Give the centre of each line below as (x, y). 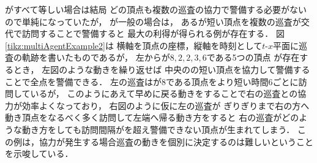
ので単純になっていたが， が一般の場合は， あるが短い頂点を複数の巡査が (153, 21)
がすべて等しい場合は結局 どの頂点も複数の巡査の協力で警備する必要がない (156, 9)
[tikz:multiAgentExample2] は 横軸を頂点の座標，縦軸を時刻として (134, 45)
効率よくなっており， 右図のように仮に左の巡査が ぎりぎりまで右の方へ (166, 105)
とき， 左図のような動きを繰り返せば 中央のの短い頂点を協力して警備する (162, 69)
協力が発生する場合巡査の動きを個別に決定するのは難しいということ (176, 141)
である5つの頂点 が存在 (253, 57)
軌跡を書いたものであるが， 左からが (96, 57)
